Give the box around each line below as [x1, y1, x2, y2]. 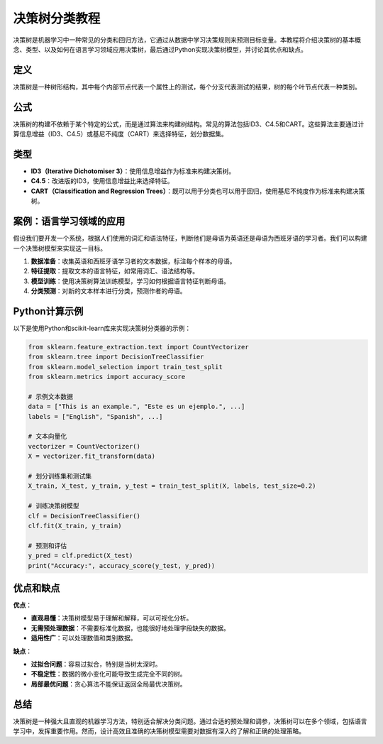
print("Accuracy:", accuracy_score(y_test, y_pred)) [28, 562, 216, 569]
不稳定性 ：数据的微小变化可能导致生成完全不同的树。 [30, 669, 187, 678]
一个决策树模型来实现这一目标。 [13, 244, 106, 252]
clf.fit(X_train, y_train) [28, 522, 122, 530]
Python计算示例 [13, 305, 84, 317]
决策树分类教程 [13, 11, 101, 26]
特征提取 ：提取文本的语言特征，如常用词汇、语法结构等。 [30, 267, 199, 275]
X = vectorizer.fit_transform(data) [28, 452, 156, 461]
